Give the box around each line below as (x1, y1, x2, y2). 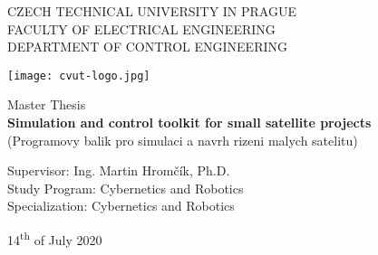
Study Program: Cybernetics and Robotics (7, 178, 244, 197)
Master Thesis (7, 95, 86, 114)
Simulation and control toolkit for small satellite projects (7, 113, 372, 132)
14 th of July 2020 (7, 228, 102, 249)
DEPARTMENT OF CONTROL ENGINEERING (7, 37, 288, 56)
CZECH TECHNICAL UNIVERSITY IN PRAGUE (7, 2, 296, 20)
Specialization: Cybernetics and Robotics (7, 196, 235, 215)
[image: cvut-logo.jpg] (7, 69, 150, 82)
